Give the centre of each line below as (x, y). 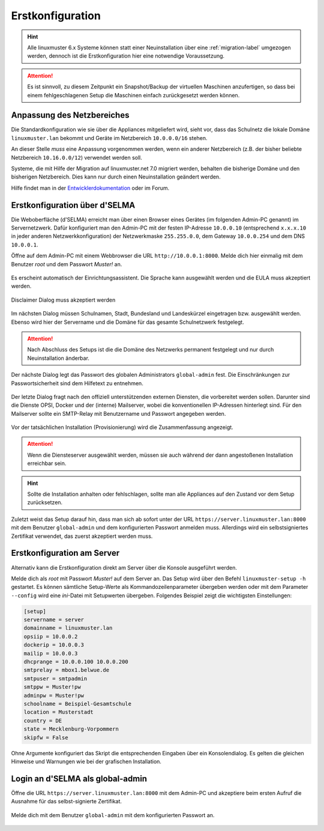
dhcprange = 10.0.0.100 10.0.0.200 (76, 662)
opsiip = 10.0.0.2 (51, 636)
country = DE (43, 720)
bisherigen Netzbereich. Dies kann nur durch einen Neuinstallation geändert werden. (116, 177)
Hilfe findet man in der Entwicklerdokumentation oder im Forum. (90, 188)
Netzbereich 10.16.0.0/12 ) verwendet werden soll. (76, 157)
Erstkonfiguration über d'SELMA (73, 205)
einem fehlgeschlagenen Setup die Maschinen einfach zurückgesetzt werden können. (133, 95)
